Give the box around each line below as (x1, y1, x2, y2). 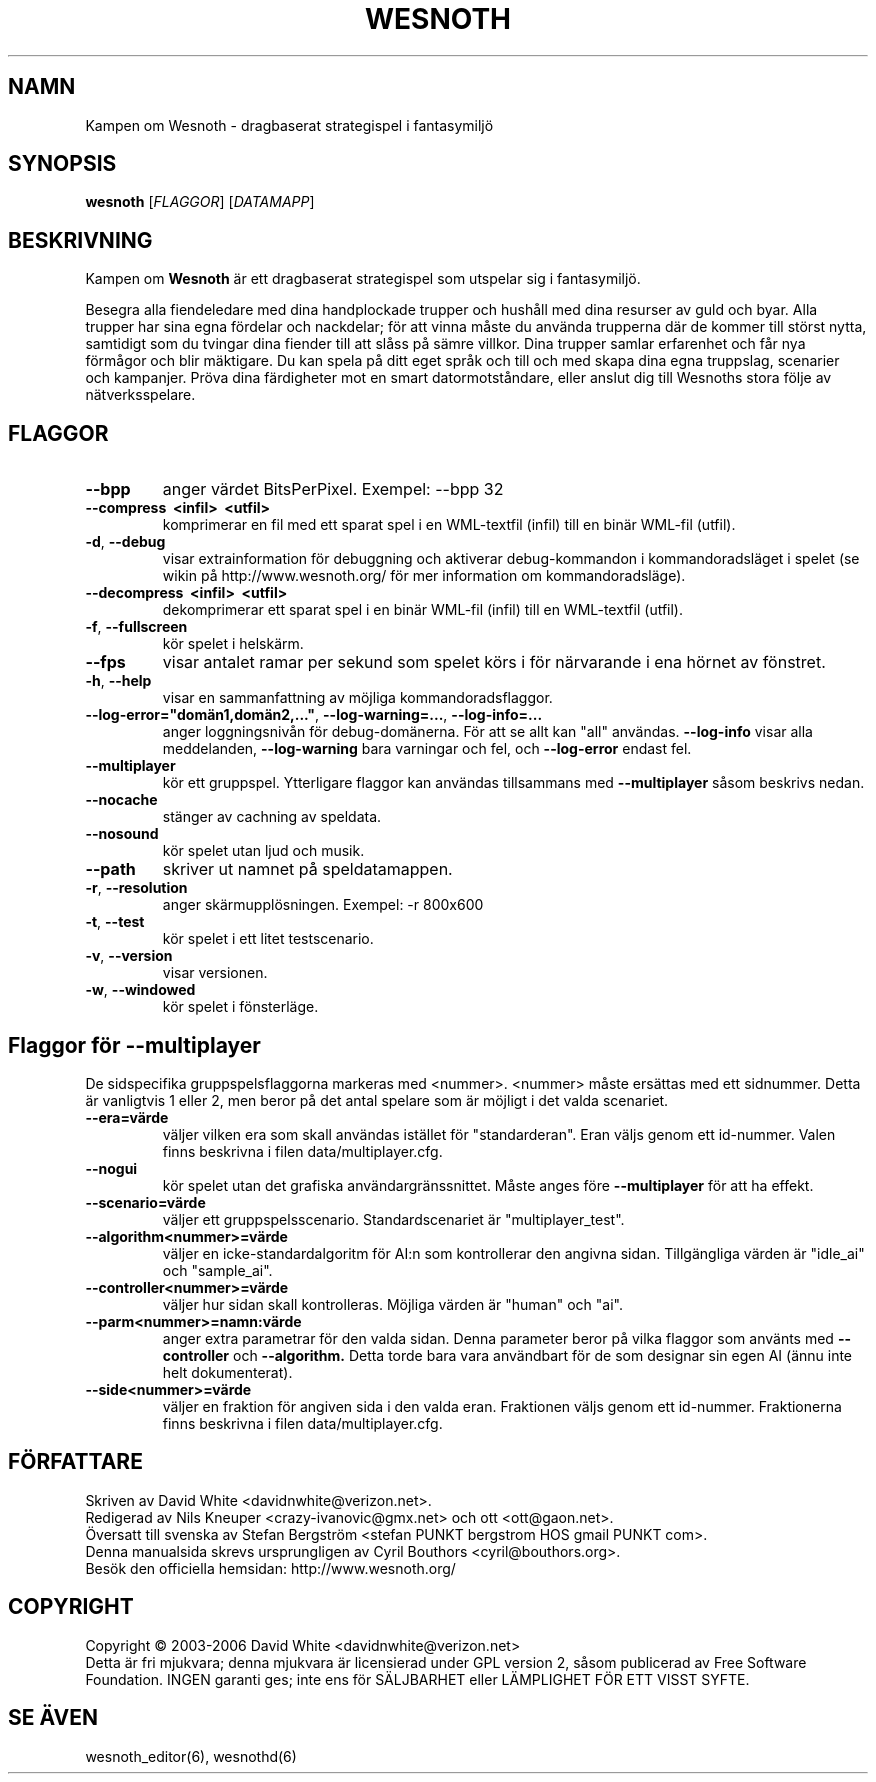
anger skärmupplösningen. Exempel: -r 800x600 (162, 896, 484, 914)
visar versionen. (162, 964, 268, 982)
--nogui (85, 1159, 138, 1177)
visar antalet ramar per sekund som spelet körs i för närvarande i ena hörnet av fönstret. (162, 652, 826, 673)
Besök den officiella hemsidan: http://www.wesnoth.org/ (85, 1559, 456, 1577)
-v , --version (85, 947, 173, 965)
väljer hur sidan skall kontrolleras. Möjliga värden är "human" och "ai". (162, 1295, 623, 1313)
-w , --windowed (85, 981, 196, 999)
